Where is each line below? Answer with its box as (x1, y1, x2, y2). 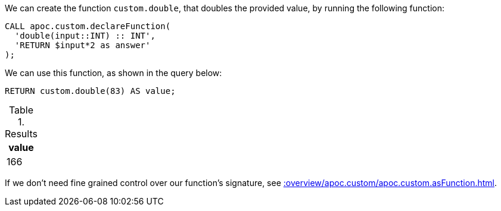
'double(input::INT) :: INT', (14, 31, 155, 40)
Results (5, 128, 38, 140)
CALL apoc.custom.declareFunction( (5, 21, 171, 31)
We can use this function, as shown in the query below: (5, 68, 222, 78)
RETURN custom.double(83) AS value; (5, 86, 176, 96)
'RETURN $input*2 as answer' (14, 40, 151, 50)
